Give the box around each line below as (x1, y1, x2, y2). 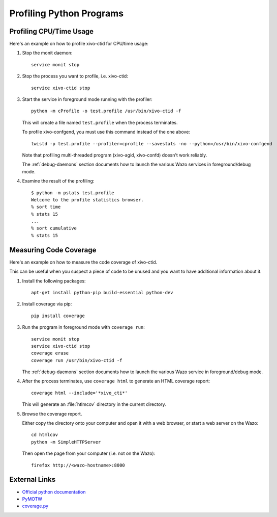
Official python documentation (22, 488, 86, 495)
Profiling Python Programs (9, 8, 124, 19)
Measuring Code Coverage (9, 245, 97, 254)
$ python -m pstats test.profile (31, 190, 114, 196)
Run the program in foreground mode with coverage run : (22, 324, 145, 330)
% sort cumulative (31, 225, 77, 231)
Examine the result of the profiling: (22, 178, 95, 184)
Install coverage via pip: (22, 301, 72, 307)
